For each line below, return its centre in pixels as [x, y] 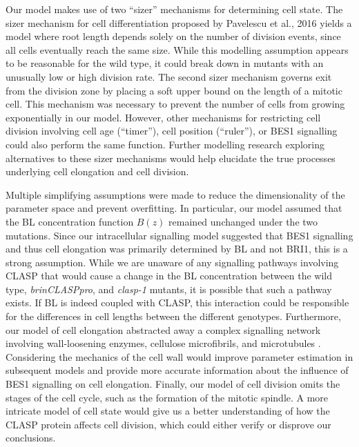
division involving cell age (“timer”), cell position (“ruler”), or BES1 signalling [172, 131]
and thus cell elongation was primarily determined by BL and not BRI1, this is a [177, 249]
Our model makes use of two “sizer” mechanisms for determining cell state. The [174, 9]
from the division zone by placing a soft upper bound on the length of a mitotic [174, 90]
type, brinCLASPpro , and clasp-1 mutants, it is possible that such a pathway [169, 289]
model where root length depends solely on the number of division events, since [173, 36]
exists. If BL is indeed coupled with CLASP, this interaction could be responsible [177, 302]
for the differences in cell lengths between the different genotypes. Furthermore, [173, 316]
